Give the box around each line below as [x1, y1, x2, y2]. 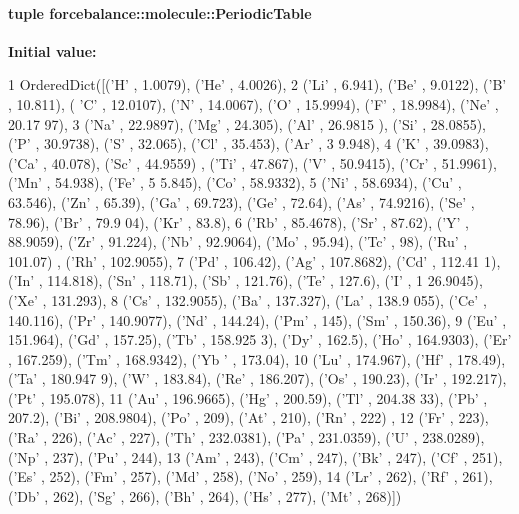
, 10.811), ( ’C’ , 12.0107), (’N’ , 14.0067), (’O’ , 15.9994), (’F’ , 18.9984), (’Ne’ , [8, 93, 499, 114]
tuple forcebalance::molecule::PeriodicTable [8, 2, 312, 23]
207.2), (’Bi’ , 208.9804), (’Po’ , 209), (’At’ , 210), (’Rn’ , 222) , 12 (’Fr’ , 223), [8, 407, 489, 428]
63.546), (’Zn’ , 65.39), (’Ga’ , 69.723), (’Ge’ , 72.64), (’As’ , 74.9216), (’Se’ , [8, 191, 475, 212]
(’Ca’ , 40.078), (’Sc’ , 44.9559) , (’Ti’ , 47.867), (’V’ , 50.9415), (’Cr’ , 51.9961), [8, 152, 497, 173]
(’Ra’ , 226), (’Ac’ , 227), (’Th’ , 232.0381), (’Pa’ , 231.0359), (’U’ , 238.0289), [8, 427, 485, 448]
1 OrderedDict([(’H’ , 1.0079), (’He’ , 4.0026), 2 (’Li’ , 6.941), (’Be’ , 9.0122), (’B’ [8, 74, 507, 95]
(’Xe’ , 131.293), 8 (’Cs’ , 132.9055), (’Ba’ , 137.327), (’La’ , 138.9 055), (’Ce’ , [8, 289, 487, 310]
